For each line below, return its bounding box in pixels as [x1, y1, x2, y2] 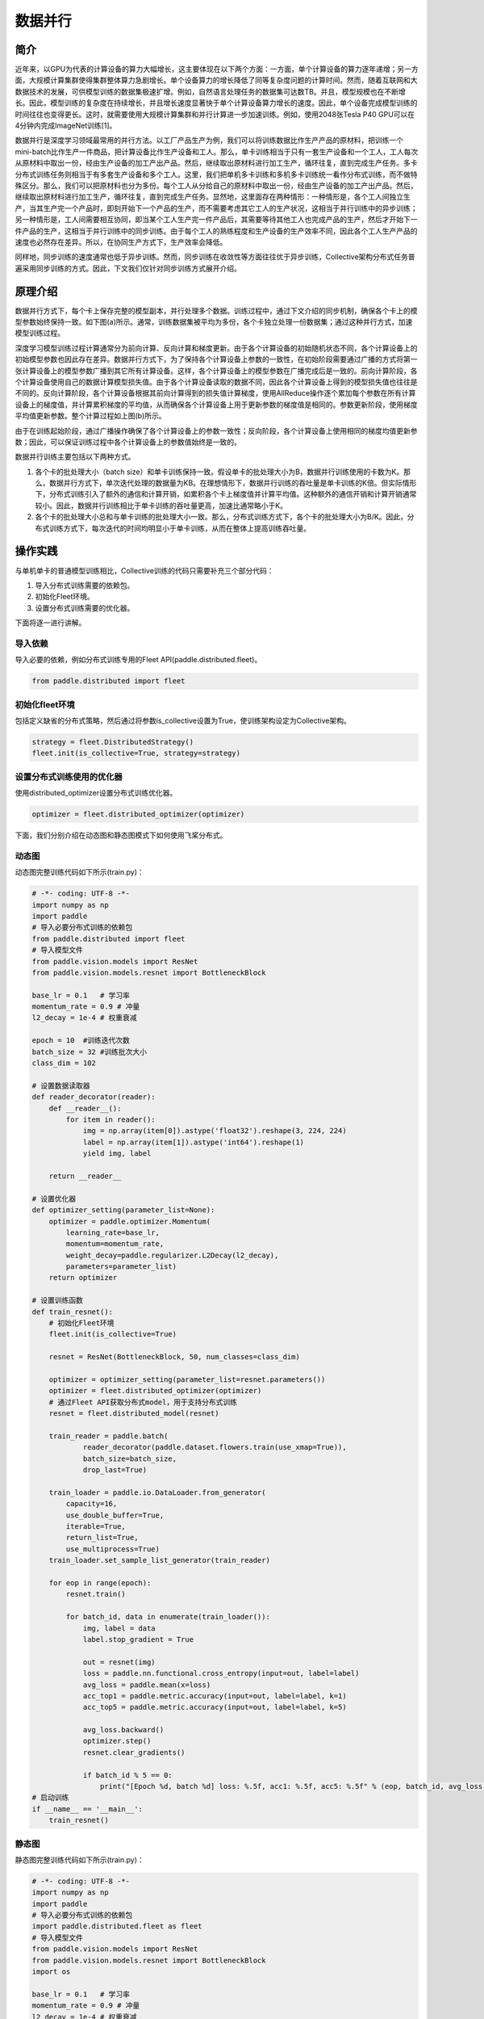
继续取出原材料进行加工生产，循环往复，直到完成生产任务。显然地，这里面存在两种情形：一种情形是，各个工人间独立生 [15, 192, 411, 202]
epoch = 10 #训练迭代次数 [31, 1036, 131, 1045]
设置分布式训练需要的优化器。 [35, 602, 135, 613]
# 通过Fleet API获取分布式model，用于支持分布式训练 [48, 1397, 238, 1407]
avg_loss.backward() [82, 1725, 165, 1735]
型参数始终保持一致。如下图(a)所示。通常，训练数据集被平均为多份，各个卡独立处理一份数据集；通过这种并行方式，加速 [15, 317, 413, 326]
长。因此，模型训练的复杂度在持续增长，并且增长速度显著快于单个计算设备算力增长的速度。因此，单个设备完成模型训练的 [15, 98, 418, 108]
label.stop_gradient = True [82, 1635, 194, 1643]
